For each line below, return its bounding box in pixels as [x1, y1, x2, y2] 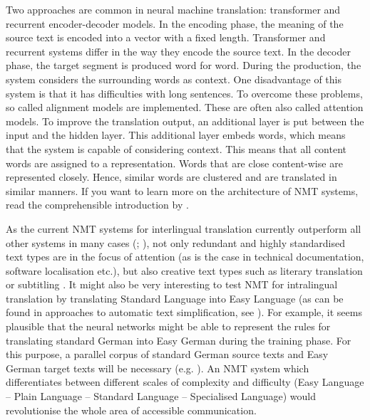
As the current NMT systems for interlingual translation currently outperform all [6, 221, 361, 236]
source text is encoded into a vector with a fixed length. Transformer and [6, 30, 326, 45]
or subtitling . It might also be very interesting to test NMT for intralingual [6, 277, 338, 292]
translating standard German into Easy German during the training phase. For [6, 332, 351, 347]
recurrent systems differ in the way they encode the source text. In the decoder [6, 43, 351, 58]
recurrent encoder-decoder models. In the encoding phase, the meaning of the [6, 16, 344, 31]
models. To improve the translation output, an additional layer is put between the [6, 113, 364, 128]
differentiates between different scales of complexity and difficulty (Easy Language [6, 374, 364, 389]
